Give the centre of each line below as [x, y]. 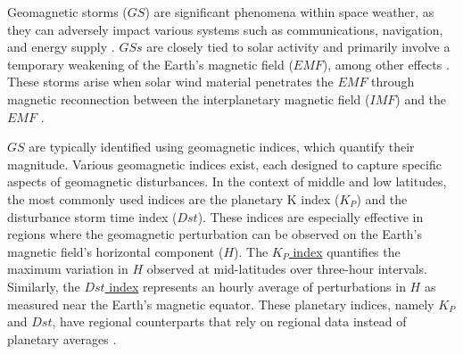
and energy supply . [61, 47]
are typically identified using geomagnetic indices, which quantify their [222, 147]
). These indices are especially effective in [310, 216]
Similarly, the [44, 286]
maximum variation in [68, 269]
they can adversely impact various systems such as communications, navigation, [225, 29]
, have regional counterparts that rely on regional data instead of [229, 321]
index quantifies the [347, 251]
